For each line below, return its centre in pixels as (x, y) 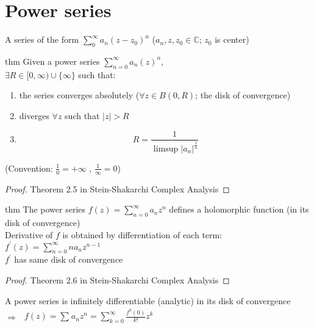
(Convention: (29, 168)
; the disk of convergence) (243, 95)
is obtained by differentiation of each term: (142, 234)
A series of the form (42, 39)
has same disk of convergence (69, 259)
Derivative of (29, 234)
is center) (232, 39)
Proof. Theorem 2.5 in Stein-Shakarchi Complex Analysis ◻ (117, 188)
